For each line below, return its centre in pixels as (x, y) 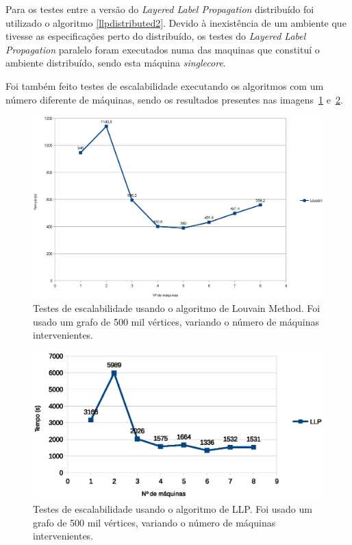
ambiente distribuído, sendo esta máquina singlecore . (116, 63)
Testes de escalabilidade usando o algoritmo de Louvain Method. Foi (177, 307)
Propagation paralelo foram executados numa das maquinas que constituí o (163, 49)
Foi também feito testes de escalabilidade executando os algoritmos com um (165, 85)
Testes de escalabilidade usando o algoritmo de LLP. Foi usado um (173, 509)
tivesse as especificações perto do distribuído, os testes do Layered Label (156, 36)
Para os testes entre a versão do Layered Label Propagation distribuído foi (160, 9)
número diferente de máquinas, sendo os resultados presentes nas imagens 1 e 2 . (174, 99)
